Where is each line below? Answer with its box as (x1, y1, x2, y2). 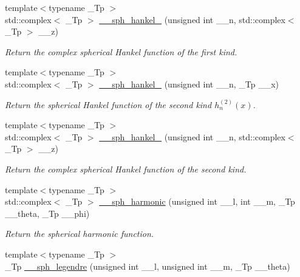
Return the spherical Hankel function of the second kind (5, 98, 212, 111)
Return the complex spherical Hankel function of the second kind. (5, 162, 247, 175)
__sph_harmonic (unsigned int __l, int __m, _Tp (99, 195, 295, 208)
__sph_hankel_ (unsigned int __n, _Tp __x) (99, 77, 279, 90)
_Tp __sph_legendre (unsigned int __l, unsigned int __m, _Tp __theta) (5, 259, 290, 272)
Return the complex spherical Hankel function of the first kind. (5, 45, 237, 58)
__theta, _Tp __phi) (5, 207, 90, 219)
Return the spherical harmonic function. (5, 227, 154, 240)
